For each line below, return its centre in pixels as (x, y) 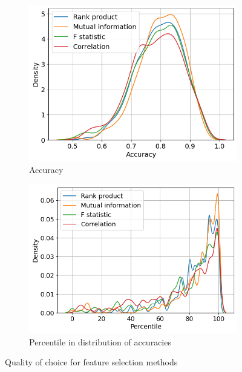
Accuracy (46, 170)
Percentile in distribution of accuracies (100, 341)
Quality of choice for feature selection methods (91, 362)
